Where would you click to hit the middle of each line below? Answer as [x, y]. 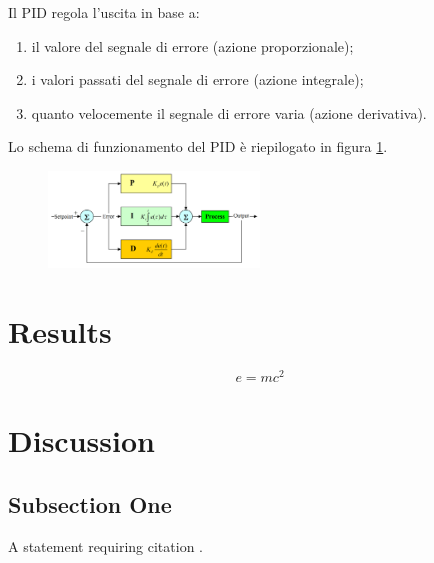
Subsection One [90, 504]
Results [60, 331]
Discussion [81, 440]
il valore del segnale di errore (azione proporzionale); [192, 45]
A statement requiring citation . [106, 545]
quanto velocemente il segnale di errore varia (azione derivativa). [229, 112]
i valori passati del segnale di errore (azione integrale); [197, 79]
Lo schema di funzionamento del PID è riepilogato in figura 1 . [198, 146]
